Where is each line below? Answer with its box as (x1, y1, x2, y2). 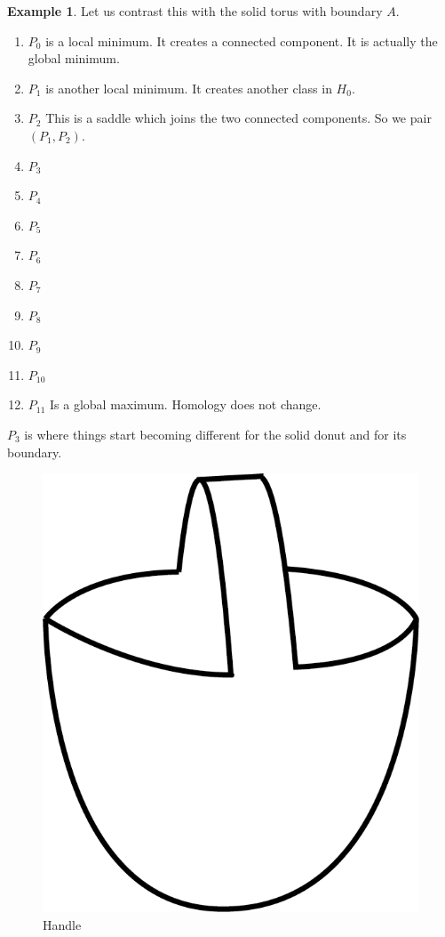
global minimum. (28, 49, 120, 68)
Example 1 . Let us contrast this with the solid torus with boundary (7, 2, 383, 20)
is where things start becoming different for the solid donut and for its (24, 424, 407, 443)
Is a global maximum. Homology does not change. (50, 395, 322, 414)
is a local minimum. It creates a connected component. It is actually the (45, 31, 438, 50)
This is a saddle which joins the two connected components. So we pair (45, 109, 432, 127)
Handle (43, 915, 82, 933)
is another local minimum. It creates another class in (45, 78, 332, 97)
